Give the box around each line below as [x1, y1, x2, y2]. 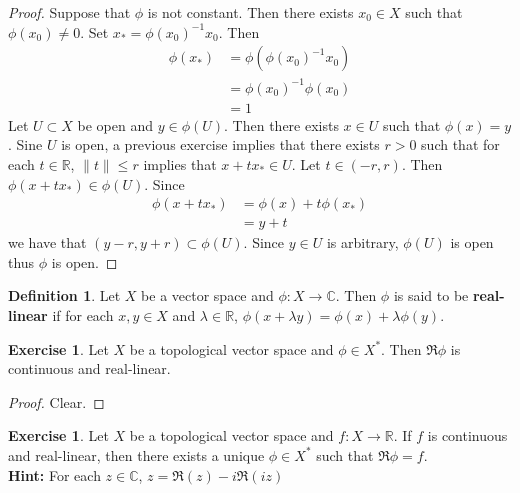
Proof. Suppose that [8, 2, 131, 22]
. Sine [8, 134, 43, 155]
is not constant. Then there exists [147, 2, 354, 22]
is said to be [393, 285, 469, 306]
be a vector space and [141, 285, 274, 306]
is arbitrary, [326, 232, 399, 253]
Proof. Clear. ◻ [8, 391, 105, 412]
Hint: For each [8, 464, 101, 485]
